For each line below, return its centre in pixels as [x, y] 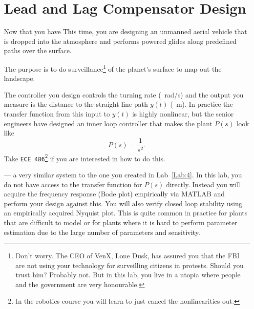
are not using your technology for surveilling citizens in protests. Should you [129, 265]
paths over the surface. [38, 50]
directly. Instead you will [203, 184]
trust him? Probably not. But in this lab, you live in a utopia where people [128, 275]
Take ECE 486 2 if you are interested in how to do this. [85, 157]
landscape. [20, 78]
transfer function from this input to [57, 113]
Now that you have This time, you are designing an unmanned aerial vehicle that [126, 31]
